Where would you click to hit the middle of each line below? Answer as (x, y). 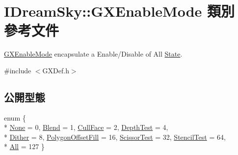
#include (18, 70)
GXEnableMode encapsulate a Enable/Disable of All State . (93, 54)
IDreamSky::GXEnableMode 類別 (119, 11)
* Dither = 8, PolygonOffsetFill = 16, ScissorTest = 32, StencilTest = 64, (115, 137)
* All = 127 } (24, 146)
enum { (15, 117)
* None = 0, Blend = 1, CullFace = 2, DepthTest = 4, (86, 127)
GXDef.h (56, 70)
